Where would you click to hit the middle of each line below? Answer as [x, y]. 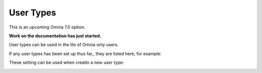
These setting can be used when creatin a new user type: [66, 62]
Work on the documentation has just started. [55, 36]
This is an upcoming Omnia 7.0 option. [47, 27]
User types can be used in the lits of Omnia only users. [64, 45]
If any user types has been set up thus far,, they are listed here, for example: [85, 54]
